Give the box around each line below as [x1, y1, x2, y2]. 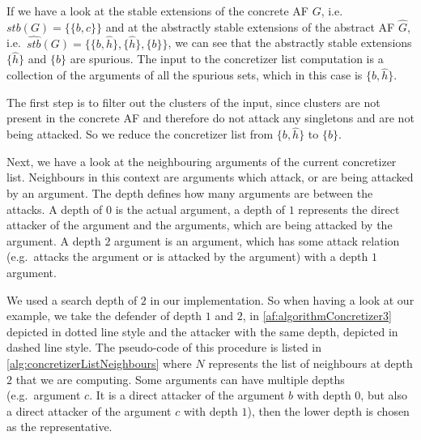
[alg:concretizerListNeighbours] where [6, 354, 192, 371]
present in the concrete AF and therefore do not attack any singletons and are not [6, 109, 415, 126]
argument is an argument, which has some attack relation [114, 232, 400, 249]
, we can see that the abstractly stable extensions [168, 34, 412, 51]
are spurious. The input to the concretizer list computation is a [70, 50, 384, 67]
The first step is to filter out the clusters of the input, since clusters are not [6, 93, 381, 110]
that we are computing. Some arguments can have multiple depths [15, 370, 345, 387]
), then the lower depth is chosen [247, 402, 410, 419]
